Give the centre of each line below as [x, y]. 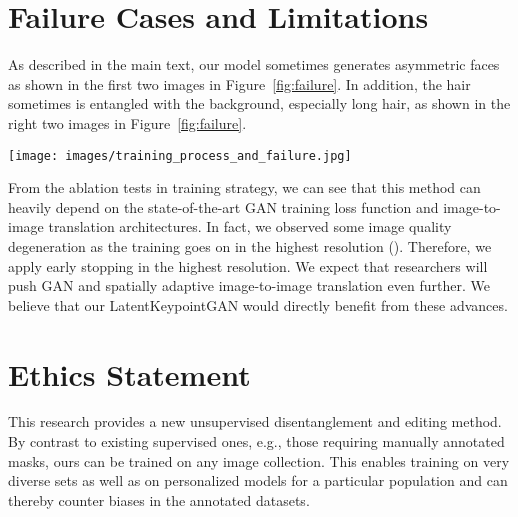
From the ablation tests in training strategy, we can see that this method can [244, 187]
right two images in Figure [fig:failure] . [127, 122]
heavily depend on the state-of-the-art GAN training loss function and [223, 206]
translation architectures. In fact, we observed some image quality [250, 226]
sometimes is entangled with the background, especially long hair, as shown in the [259, 103]
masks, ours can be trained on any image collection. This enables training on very [259, 460]
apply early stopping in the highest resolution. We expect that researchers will [248, 265]
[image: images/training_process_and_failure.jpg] [180, 155]
